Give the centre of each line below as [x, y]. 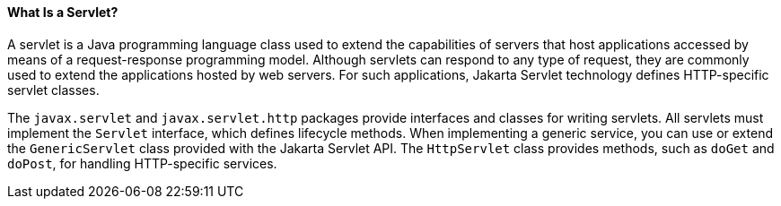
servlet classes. [53, 90]
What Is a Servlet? [63, 12]
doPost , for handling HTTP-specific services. [142, 163]
